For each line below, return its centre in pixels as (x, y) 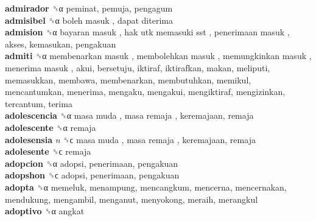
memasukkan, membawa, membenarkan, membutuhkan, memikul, (128, 79)
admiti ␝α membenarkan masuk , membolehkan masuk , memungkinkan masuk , (158, 56)
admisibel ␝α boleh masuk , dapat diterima (89, 20)
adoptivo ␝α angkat (45, 211)
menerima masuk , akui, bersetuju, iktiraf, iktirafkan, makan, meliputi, (138, 67)
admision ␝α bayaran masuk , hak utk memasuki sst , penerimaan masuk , (147, 32)
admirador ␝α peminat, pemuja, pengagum (89, 8)
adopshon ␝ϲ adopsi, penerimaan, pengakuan (92, 175)
